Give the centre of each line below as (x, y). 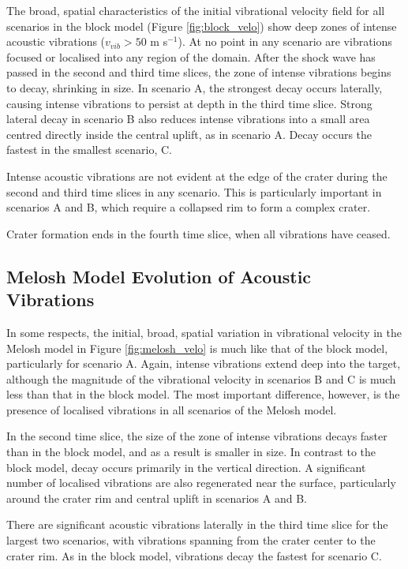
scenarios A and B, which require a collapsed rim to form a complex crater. (189, 207)
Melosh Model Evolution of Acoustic (159, 276)
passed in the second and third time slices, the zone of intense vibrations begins (199, 72)
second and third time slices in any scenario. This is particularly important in (194, 191)
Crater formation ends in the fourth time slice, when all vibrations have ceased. (198, 233)
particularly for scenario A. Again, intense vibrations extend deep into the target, (204, 363)
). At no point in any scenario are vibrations (285, 41)
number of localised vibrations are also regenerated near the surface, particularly (201, 483)
